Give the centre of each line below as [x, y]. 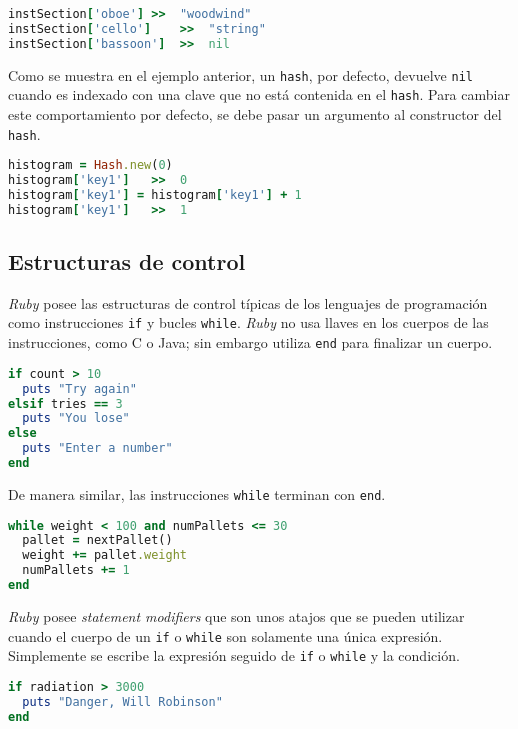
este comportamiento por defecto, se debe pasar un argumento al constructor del [255, 113]
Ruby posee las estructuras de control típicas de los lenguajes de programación [248, 302]
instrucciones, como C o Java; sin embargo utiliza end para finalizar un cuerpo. [250, 342]
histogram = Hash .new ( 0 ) [90, 165]
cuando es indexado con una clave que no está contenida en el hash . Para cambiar [259, 94]
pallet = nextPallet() [97, 540]
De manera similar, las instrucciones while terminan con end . [197, 493]
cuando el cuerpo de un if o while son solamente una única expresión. [225, 635]
